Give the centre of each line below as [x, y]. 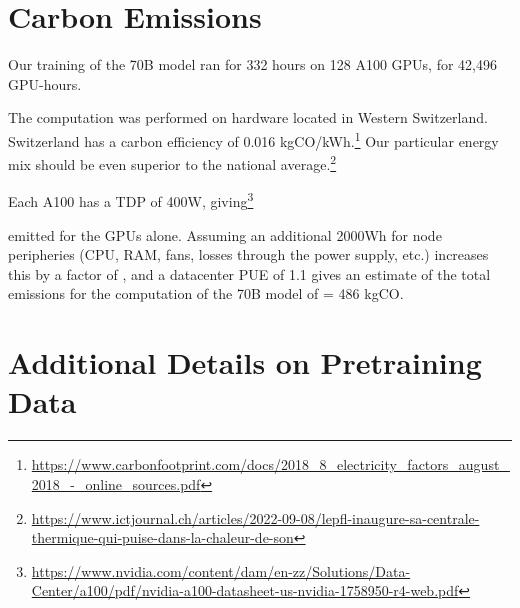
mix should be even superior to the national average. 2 [172, 162]
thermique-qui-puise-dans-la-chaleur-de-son [162, 537]
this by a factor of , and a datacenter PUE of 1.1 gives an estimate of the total [249, 273]
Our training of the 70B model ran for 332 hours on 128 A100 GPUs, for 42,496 [252, 64]
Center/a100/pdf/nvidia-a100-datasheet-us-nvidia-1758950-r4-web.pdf [245, 590]
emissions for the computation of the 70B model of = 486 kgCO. [206, 293]
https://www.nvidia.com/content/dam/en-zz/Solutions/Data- [221, 570]
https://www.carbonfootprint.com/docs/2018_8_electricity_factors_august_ [270, 464]
